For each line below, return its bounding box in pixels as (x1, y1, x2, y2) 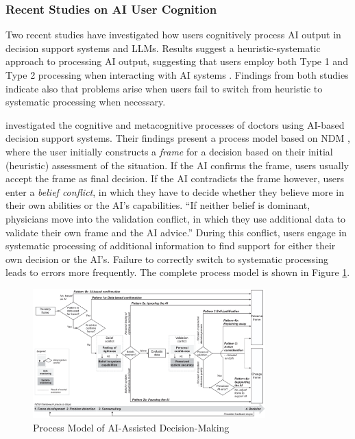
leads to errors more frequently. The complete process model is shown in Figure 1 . (5, 265, 350, 279)
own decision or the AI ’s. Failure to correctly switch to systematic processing (5, 251, 329, 266)
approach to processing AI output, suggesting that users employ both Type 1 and (5, 54, 348, 68)
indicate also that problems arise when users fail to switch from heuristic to (5, 81, 323, 95)
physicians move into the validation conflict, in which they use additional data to (5, 211, 346, 225)
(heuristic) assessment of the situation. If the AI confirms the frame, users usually (5, 158, 350, 172)
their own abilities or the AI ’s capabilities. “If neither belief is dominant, (5, 198, 310, 212)
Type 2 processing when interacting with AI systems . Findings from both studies (5, 68, 349, 81)
